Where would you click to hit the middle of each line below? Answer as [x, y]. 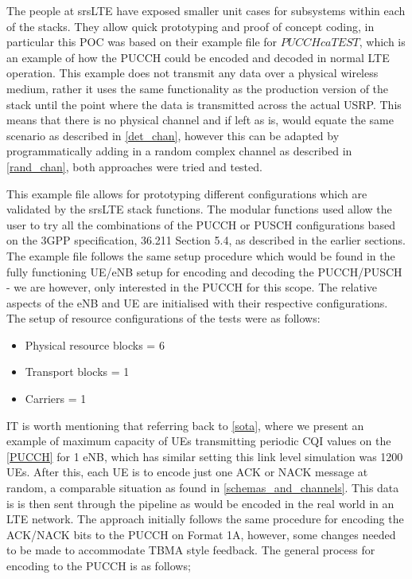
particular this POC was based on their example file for [142, 42]
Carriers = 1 [56, 399]
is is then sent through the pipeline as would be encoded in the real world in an [200, 503]
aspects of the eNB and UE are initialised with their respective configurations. [197, 302]
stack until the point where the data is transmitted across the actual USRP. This [204, 104]
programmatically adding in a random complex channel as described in [179, 151]
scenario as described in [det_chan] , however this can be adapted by [173, 135]
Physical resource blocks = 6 [95, 344]
